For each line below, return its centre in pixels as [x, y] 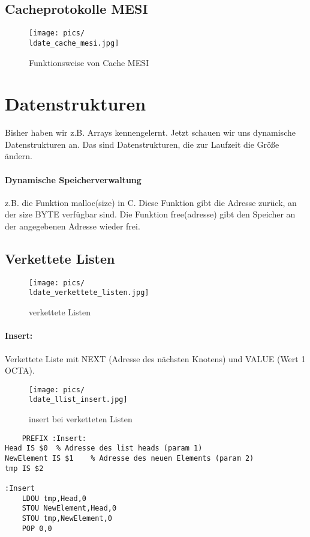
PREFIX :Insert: [54, 438]
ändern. [19, 156]
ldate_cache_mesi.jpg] [74, 43]
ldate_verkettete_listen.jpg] [89, 293]
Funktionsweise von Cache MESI [89, 62]
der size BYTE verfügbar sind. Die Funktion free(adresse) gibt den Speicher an [150, 214]
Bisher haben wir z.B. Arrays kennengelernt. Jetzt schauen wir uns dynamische [150, 132]
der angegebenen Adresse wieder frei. [73, 226]
